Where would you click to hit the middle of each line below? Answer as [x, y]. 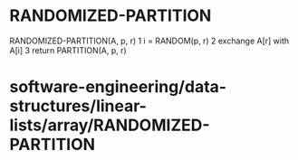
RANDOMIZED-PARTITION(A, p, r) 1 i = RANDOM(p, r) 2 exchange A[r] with [149, 41]
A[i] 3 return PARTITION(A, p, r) [68, 50]
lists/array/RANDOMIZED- [110, 125]
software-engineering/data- [118, 87]
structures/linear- [78, 106]
